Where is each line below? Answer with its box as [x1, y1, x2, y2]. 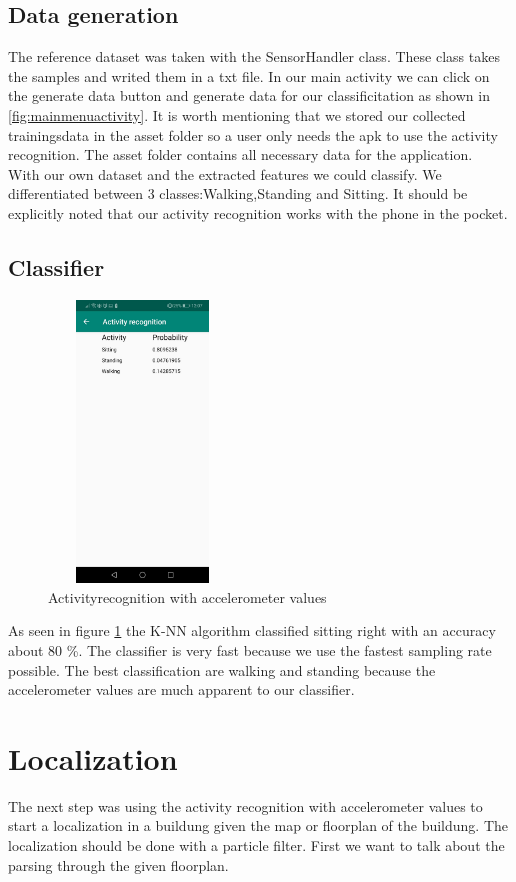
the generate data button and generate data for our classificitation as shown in [8, 85, 490, 106]
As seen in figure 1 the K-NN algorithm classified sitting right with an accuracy [8, 620, 496, 641]
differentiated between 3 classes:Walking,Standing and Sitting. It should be [8, 183, 468, 204]
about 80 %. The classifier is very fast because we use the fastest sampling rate [8, 639, 492, 660]
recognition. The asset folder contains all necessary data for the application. [8, 144, 473, 165]
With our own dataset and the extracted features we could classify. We [8, 163, 442, 184]
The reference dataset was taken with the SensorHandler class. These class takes [8, 46, 500, 67]
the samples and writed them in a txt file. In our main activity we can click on [8, 65, 490, 86]
